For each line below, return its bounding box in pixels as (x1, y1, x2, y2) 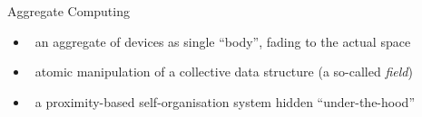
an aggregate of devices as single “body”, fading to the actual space (34, 31, 411, 50)
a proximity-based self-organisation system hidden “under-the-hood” (34, 92, 415, 111)
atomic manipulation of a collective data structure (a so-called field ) (34, 62, 413, 81)
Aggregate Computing (7, 2, 130, 20)
